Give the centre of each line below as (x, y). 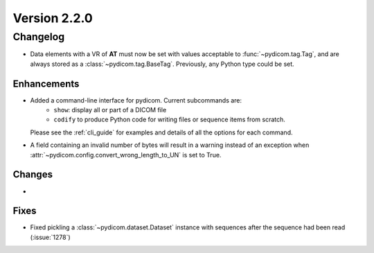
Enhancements (46, 84)
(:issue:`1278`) (50, 237)
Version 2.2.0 (53, 18)
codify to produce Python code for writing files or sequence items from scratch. (169, 120)
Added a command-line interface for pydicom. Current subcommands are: (136, 100)
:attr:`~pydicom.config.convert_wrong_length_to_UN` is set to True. (126, 155)
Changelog (39, 37)
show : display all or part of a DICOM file (110, 110)
